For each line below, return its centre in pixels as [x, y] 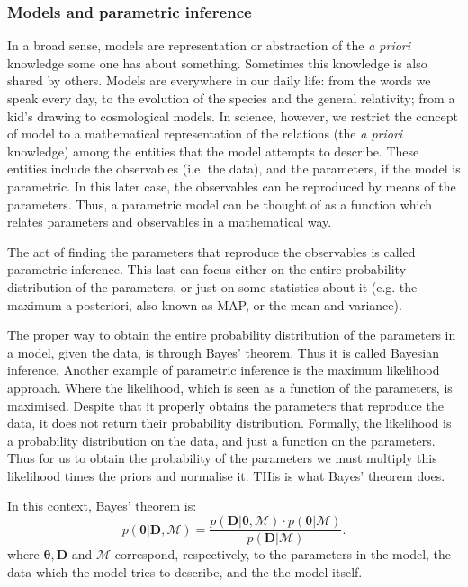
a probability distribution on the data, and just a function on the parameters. [221, 440]
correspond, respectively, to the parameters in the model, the [283, 554]
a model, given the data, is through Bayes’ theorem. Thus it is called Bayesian [223, 352]
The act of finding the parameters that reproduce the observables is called [211, 251]
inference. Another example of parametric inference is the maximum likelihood [224, 370]
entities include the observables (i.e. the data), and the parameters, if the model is [234, 169]
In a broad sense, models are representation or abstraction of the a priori [209, 45]
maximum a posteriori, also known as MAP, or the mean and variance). [205, 304]
